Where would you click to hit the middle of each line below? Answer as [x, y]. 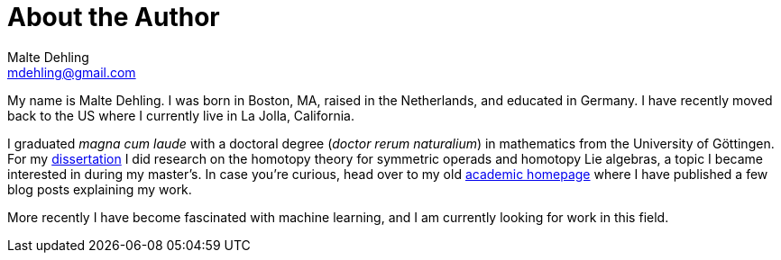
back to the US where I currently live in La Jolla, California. [181, 115]
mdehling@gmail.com [72, 72]
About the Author [114, 17]
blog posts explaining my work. [100, 189]
